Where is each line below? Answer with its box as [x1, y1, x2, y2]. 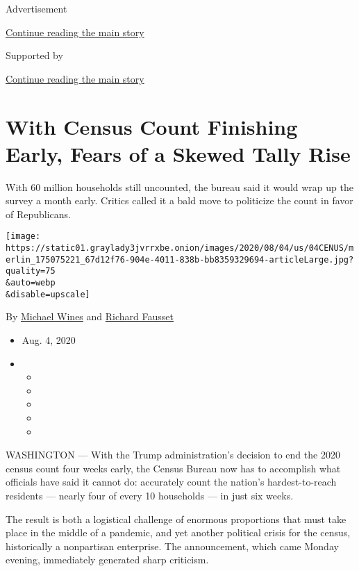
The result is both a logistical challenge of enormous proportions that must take [6, 511, 347, 526]
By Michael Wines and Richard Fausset [6, 309, 174, 324]
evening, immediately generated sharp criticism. [6, 552, 209, 567]
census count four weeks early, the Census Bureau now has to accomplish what [6, 461, 341, 475]
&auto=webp [6, 278, 56, 288]
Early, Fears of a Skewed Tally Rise [6, 139, 351, 167]
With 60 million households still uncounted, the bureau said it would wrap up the [6, 179, 353, 194]
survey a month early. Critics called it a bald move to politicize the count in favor [6, 193, 353, 208]
